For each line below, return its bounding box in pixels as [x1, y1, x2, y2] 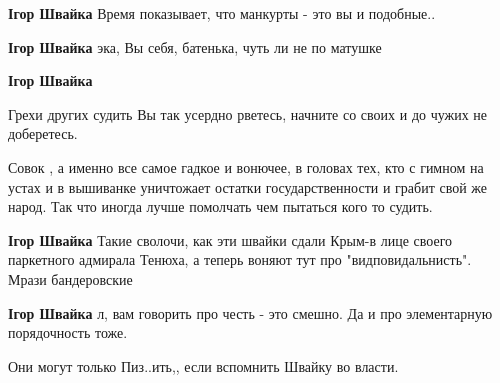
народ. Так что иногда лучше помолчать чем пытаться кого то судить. [8, 196, 433, 217]
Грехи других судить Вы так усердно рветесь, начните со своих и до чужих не [8, 103, 488, 124]
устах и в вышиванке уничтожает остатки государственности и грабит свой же [8, 176, 488, 197]
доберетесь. [8, 123, 78, 144]
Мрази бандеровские [8, 268, 133, 289]
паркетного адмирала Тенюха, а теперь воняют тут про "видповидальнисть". [8, 249, 472, 270]
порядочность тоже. [8, 322, 128, 343]
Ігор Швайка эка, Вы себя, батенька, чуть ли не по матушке [8, 36, 382, 57]
